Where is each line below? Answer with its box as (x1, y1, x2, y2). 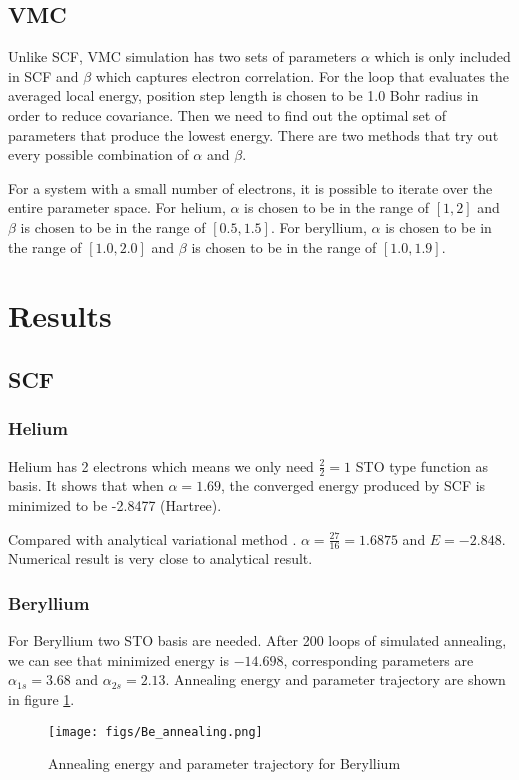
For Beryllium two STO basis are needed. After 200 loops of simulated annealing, (8, 630, 507, 651)
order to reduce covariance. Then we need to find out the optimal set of (8, 104, 447, 125)
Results (8, 295, 112, 336)
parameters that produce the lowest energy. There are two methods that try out (8, 124, 499, 145)
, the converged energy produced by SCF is (221, 475, 486, 496)
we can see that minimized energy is (8, 649, 230, 670)
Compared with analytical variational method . (8, 528, 297, 549)
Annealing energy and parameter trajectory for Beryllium (48, 753, 401, 774)
